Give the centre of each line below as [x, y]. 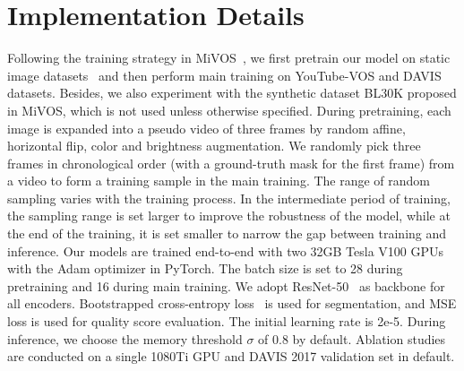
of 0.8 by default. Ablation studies [352, 338]
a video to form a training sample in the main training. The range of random [219, 181]
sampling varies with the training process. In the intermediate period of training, [229, 198]
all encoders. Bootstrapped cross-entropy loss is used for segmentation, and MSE [232, 303]
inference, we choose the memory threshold [125, 338]
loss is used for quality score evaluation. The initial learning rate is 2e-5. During [227, 321]
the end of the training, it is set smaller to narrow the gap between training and [227, 233]
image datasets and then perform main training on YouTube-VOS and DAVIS [224, 75]
